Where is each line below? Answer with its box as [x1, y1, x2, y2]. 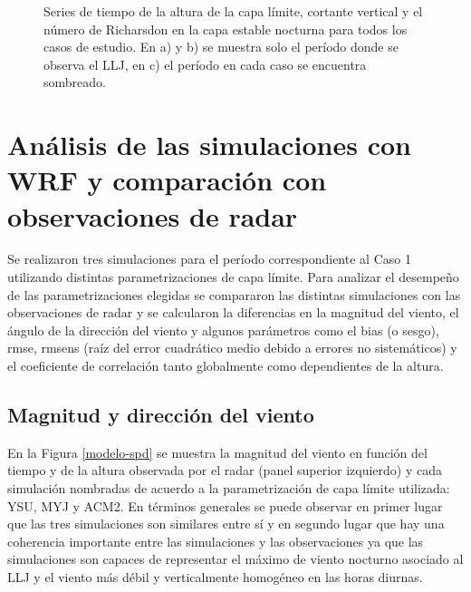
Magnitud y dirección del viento [7, 401, 314, 429]
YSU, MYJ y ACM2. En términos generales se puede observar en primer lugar [7, 496, 443, 515]
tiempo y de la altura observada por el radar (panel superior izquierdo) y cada [7, 461, 443, 480]
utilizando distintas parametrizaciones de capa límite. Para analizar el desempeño [7, 267, 459, 286]
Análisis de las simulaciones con [7, 126, 411, 163]
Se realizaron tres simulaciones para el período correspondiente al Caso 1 [7, 249, 411, 268]
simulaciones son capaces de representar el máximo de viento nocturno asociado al [7, 549, 464, 568]
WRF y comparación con [7, 161, 327, 199]
